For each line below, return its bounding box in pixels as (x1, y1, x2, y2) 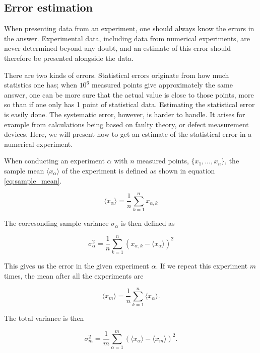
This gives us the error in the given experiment (4, 260, 149, 271)
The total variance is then (4, 313, 84, 323)
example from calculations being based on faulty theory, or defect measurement (4, 119, 249, 129)
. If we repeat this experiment (156, 260, 248, 271)
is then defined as (120, 218, 175, 228)
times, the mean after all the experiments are (4, 270, 144, 281)
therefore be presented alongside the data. (4, 52, 134, 63)
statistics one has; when (4, 79, 77, 90)
